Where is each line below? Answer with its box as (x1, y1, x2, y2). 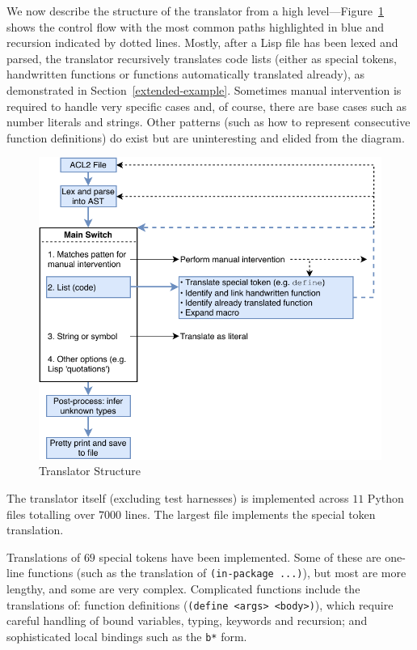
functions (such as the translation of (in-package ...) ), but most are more (27, 564, 406, 581)
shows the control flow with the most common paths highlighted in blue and (6, 18, 385, 35)
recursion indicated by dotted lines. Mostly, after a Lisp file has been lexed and (6, 34, 398, 51)
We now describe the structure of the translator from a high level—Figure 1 (6, 2, 384, 19)
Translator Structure (39, 462, 141, 479)
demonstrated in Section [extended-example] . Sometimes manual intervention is (6, 81, 402, 98)
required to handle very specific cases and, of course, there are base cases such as (6, 97, 407, 114)
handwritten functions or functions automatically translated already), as (6, 66, 365, 83)
